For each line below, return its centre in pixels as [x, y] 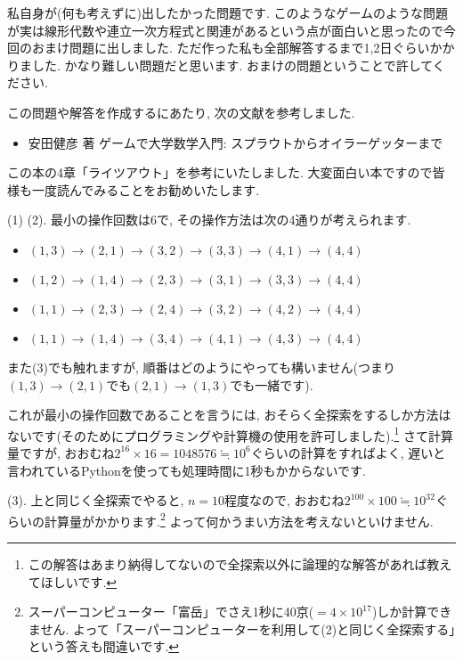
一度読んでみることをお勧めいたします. [146, 189]
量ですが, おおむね [61, 452]
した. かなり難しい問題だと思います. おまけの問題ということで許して [232, 65]
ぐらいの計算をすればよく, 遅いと [348, 452]
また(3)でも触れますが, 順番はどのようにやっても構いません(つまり [202, 367]
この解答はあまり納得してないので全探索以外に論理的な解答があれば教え [240, 564]
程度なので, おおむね [284, 500]
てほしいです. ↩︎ [73, 581]
